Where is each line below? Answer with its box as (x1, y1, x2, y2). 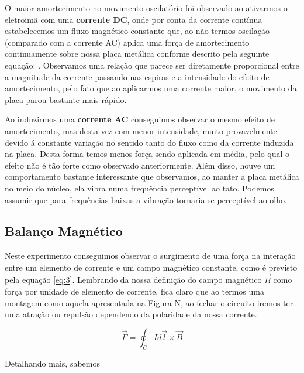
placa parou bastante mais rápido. (5, 93, 127, 105)
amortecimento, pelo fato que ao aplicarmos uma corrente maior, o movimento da (5, 82, 297, 94)
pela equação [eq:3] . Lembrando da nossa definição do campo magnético (5, 273, 262, 286)
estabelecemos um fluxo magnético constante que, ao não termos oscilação (5, 25, 270, 37)
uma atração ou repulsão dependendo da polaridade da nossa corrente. (5, 308, 257, 320)
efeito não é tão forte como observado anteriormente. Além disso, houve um (5, 159, 275, 171)
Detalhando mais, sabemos (5, 357, 100, 369)
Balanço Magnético (5, 222, 123, 240)
